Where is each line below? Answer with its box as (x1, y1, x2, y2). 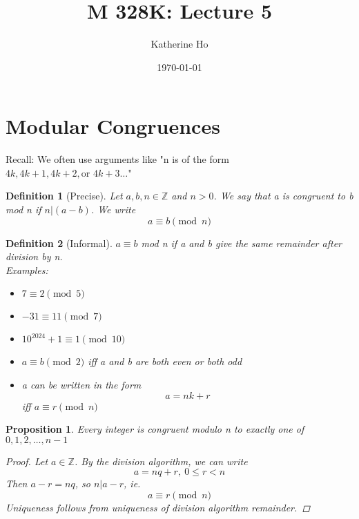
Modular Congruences (6, 112, 220, 140)
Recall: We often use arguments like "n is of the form (6, 152, 229, 166)
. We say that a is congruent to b (213, 188, 353, 203)
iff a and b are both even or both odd (88, 354, 242, 369)
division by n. (6, 249, 63, 264)
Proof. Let (6, 453, 48, 468)
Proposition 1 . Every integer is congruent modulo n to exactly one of (6, 422, 304, 436)
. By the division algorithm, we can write (74, 453, 248, 468)
